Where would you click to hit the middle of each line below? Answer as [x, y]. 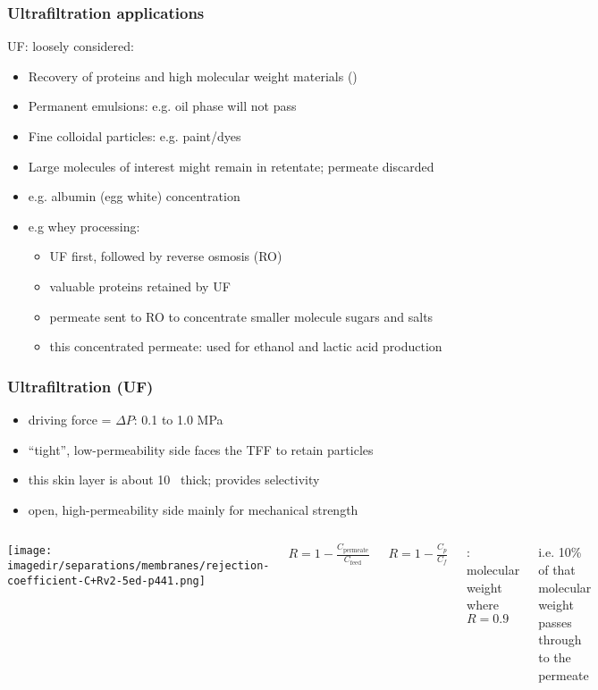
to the [555, 656]
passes [555, 622]
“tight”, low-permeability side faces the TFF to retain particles [201, 449]
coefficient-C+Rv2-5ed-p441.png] [106, 581]
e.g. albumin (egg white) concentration [134, 196]
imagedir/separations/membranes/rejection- [139, 566]
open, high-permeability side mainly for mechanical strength [193, 509]
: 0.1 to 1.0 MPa [178, 419]
